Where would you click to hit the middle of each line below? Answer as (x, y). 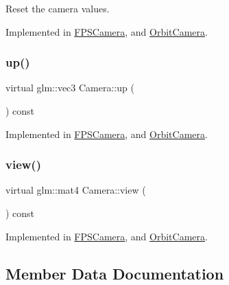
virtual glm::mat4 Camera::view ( (76, 190)
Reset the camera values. (58, 8)
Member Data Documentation (115, 273)
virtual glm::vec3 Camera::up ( (70, 88)
